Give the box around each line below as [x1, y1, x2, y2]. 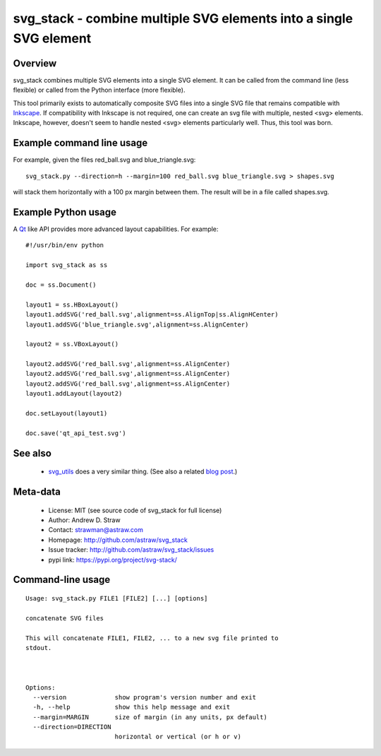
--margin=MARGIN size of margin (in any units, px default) [32, 713, 267, 721]
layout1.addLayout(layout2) [25, 389, 123, 398]
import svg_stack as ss [25, 261, 108, 269]
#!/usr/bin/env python [25, 241, 104, 249]
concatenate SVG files [25, 614, 104, 622]
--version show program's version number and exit [32, 693, 257, 701]
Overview [13, 57, 57, 69]
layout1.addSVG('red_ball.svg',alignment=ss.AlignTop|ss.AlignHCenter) [25, 311, 279, 319]
